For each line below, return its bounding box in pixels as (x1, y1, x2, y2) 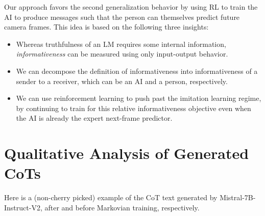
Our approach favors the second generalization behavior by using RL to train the (4, 2, 258, 12)
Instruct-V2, (4, 202, 42, 212)
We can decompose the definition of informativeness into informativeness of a (16, 65, 258, 76)
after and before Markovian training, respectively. (44, 202, 200, 212)
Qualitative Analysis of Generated (4, 143, 249, 164)
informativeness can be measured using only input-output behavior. (16, 48, 228, 59)
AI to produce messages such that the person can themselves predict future (4, 11, 240, 22)
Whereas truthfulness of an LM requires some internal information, (16, 38, 226, 49)
